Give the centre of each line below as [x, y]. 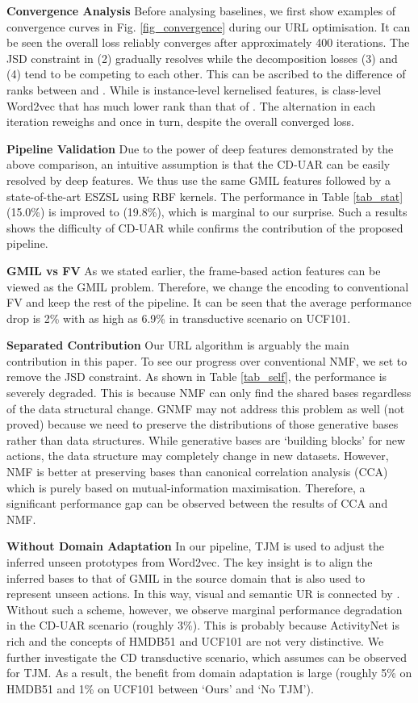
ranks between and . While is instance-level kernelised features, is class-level [194, 89]
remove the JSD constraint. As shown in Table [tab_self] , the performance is [197, 377]
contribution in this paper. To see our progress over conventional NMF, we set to [207, 360]
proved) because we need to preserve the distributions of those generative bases [203, 424]
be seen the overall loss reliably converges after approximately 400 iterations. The [208, 42]
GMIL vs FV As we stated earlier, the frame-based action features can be [194, 270]
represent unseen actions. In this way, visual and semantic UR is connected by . [203, 594]
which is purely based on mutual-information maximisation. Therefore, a [186, 487]
